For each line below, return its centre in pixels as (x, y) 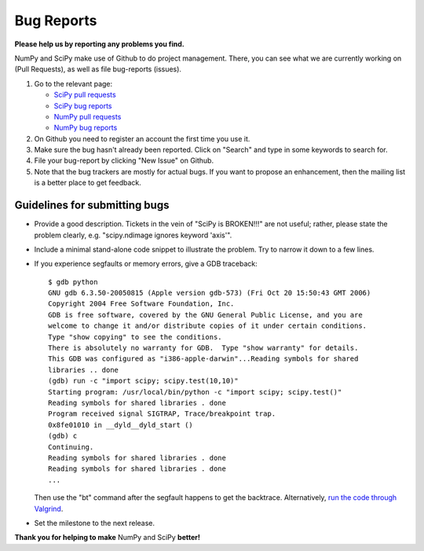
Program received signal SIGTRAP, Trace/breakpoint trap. (162, 414)
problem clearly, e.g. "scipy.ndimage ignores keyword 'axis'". (133, 235)
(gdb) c (63, 436)
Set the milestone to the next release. (95, 523)
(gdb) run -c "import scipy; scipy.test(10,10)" (143, 381)
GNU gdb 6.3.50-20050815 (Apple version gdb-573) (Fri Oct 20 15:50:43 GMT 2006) (210, 293)
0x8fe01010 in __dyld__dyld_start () (121, 425)
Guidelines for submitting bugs (92, 206)
